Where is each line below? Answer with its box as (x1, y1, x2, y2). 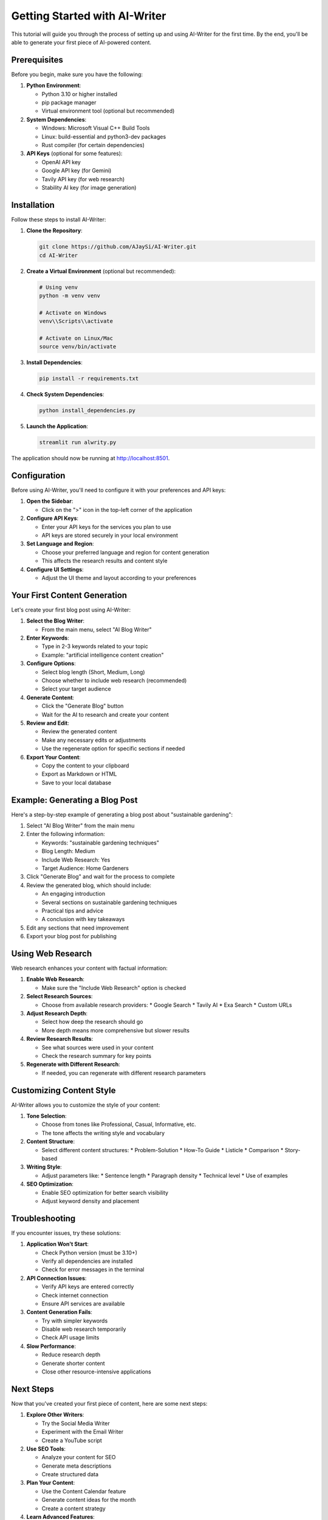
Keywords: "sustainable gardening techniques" (41, 839, 159, 846)
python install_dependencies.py (39, 407, 136, 414)
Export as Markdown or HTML (41, 770, 117, 778)
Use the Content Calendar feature (41, 1487, 126, 1495)
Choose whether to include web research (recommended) (41, 677, 187, 684)
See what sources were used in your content (41, 1043, 154, 1051)
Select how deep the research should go (41, 1018, 143, 1026)
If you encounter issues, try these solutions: (11, 1229, 121, 1237)
